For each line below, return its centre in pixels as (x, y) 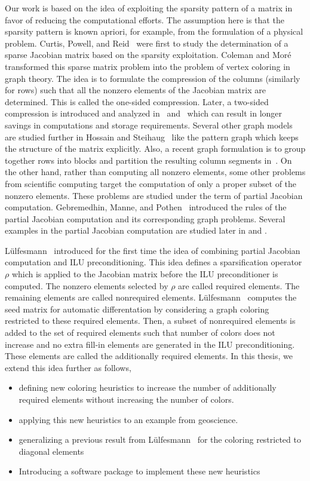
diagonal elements (51, 451)
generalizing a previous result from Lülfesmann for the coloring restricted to (160, 439)
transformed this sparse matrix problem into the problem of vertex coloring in (148, 66)
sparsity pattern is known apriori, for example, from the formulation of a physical (154, 31)
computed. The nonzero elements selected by (87, 285)
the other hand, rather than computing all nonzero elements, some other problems (155, 172)
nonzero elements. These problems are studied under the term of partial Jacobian (154, 195)
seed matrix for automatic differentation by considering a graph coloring (137, 309)
